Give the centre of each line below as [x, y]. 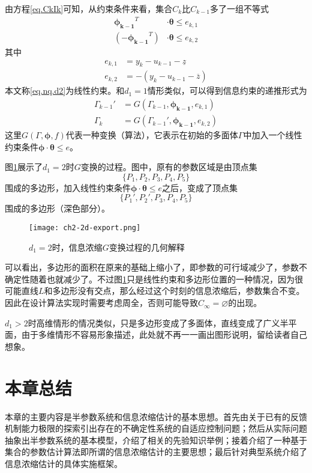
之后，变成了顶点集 [200, 187]
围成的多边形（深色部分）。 [57, 208]
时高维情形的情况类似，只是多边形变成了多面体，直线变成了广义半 [158, 322]
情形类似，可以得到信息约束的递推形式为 [227, 90]
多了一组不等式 [240, 8]
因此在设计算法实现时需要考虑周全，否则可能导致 [101, 303]
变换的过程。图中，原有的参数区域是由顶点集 [169, 167]
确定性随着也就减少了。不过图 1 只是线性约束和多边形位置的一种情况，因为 [150, 279]
